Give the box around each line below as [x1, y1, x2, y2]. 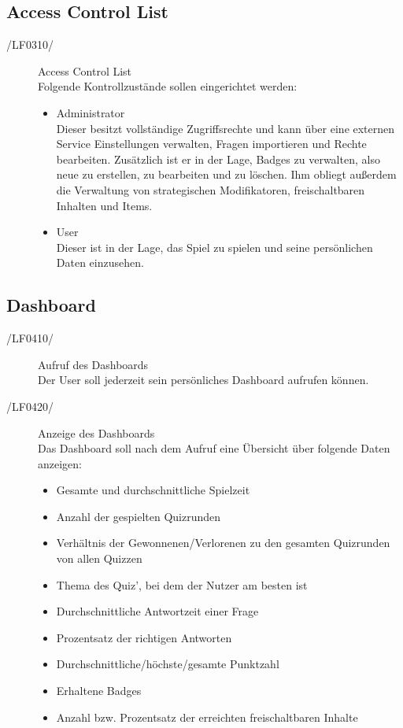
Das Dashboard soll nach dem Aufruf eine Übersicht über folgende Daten [38, 440, 390, 456]
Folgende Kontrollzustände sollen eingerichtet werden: [38, 78, 298, 94]
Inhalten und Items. [56, 197, 153, 213]
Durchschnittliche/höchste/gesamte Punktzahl [56, 656, 279, 672]
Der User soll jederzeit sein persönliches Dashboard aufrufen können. [38, 371, 369, 388]
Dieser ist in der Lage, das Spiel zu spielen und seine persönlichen [56, 238, 373, 255]
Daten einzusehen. [56, 254, 144, 271]
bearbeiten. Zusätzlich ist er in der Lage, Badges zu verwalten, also [56, 150, 380, 167]
